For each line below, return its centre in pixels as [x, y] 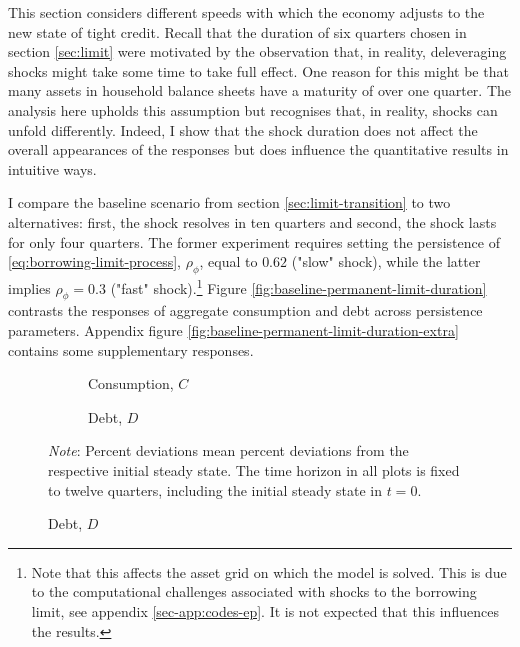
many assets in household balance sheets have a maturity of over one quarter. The [260, 90]
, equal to [228, 261]
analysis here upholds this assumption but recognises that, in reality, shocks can [253, 109]
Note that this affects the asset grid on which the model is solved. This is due [269, 571]
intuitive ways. [52, 168]
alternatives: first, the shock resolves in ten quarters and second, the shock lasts [252, 221]
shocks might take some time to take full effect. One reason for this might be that [258, 70]
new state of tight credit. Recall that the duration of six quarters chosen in [237, 31]
